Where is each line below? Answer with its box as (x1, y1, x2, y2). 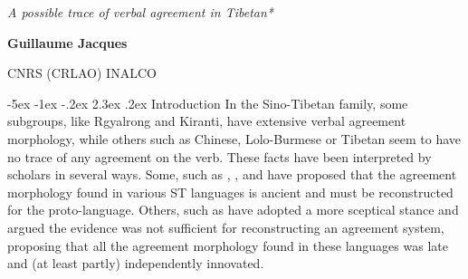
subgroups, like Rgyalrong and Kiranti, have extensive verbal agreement (7, 111, 406, 130)
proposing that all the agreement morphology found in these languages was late (7, 236, 448, 255)
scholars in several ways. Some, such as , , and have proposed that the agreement (7, 165, 457, 184)
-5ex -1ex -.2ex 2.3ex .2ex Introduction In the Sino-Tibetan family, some (7, 93, 408, 112)
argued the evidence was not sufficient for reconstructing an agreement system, (7, 217, 444, 236)
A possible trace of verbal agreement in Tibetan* (7, 3, 273, 21)
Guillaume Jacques (7, 33, 128, 52)
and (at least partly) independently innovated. (7, 254, 264, 273)
